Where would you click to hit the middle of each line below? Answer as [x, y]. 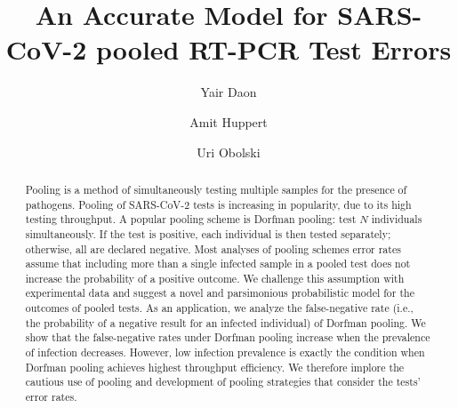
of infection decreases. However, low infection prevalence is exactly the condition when [225, 352]
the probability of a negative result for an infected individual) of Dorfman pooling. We [225, 322]
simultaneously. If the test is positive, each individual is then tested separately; [208, 233]
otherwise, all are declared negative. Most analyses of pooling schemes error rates [213, 248]
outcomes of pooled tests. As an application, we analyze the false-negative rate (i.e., [219, 308]
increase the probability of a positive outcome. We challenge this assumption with [215, 278]
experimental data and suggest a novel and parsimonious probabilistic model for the [220, 293]
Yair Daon [229, 92]
